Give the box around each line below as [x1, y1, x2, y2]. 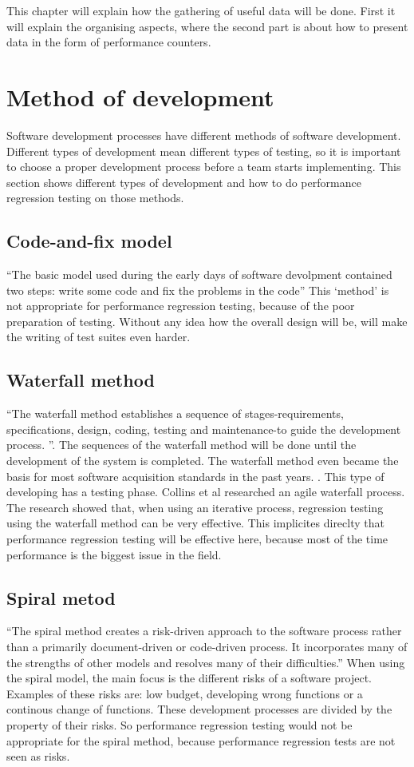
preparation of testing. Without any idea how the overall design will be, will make [6, 312, 408, 329]
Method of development [6, 80, 274, 113]
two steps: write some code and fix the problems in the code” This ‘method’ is [6, 281, 389, 298]
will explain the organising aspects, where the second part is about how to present [6, 18, 408, 34]
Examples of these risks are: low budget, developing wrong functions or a [6, 685, 363, 701]
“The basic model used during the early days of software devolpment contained [6, 266, 392, 283]
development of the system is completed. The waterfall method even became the [6, 452, 399, 469]
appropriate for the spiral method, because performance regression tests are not [6, 732, 396, 749]
